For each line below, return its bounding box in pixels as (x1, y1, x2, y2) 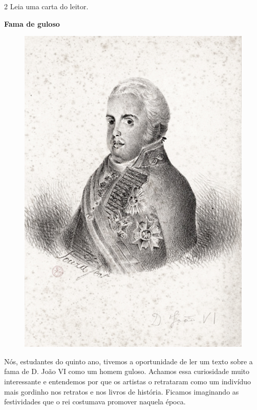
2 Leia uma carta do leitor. (4, 1, 89, 11)
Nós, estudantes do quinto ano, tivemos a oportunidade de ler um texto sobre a (4, 356, 253, 366)
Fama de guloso (4, 18, 60, 29)
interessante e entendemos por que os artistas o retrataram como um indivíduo (4, 376, 251, 386)
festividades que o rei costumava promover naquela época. (4, 396, 186, 407)
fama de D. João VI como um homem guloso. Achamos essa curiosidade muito (4, 366, 250, 377)
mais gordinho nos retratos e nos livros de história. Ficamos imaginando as (4, 386, 239, 397)
